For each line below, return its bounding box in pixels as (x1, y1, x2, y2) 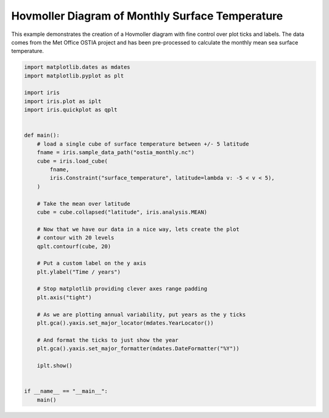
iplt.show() (37, 362, 73, 369)
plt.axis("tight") (37, 294, 92, 301)
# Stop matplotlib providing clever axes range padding (37, 285, 208, 292)
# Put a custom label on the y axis (37, 260, 146, 267)
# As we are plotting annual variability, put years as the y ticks (37, 311, 246, 318)
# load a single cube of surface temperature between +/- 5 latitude (37, 140, 249, 147)
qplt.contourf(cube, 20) (37, 243, 111, 250)
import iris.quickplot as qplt (24, 107, 118, 113)
